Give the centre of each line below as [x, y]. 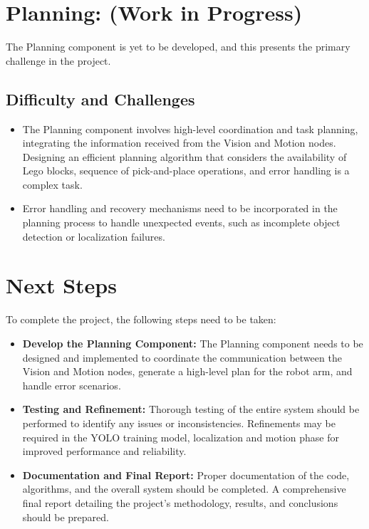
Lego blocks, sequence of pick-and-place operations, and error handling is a [186, 171]
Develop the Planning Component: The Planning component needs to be [193, 343]
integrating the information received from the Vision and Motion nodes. [179, 143]
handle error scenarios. [72, 385]
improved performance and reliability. [104, 451]
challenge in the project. [58, 60]
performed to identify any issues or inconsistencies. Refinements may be [179, 423]
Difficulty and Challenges [100, 99]
